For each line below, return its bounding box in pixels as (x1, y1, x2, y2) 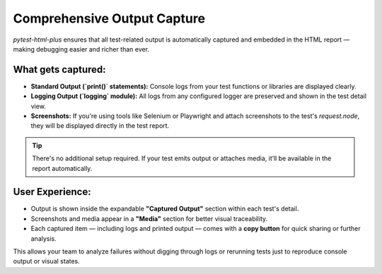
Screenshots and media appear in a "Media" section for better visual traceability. (30, 214, 268, 222)
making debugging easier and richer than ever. (13, 44, 150, 53)
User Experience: (13, 186, 91, 198)
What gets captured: (13, 64, 106, 76)
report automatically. (32, 164, 93, 172)
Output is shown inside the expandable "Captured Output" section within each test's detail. (30, 205, 299, 213)
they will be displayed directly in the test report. (30, 121, 170, 130)
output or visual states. (13, 257, 81, 266)
